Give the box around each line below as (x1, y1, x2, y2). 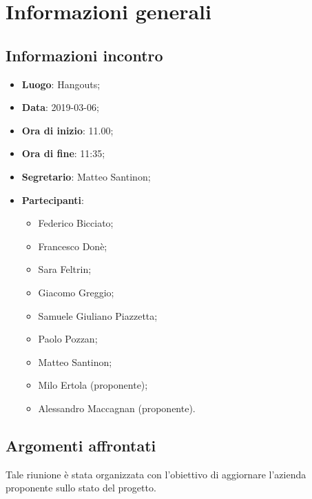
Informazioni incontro (6, 44, 163, 65)
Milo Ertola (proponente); (38, 378, 148, 392)
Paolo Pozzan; (38, 332, 98, 346)
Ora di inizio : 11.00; (21, 123, 114, 137)
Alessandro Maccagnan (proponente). (38, 400, 196, 415)
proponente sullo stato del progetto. (6, 480, 156, 495)
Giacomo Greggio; (38, 285, 114, 299)
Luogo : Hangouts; (21, 77, 101, 91)
